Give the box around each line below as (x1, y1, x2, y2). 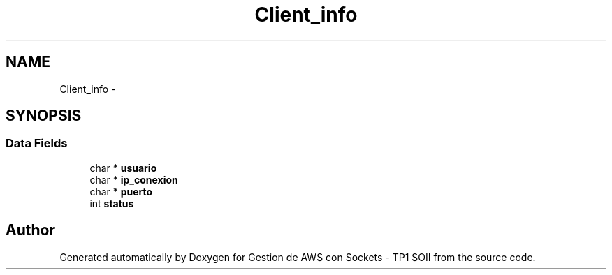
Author (6, 221, 55, 239)
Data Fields (6, 136, 68, 151)
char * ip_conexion (89, 173, 178, 186)
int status (89, 197, 134, 209)
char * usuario (89, 161, 157, 174)
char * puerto (89, 185, 153, 198)
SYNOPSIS (6, 107, 82, 125)
